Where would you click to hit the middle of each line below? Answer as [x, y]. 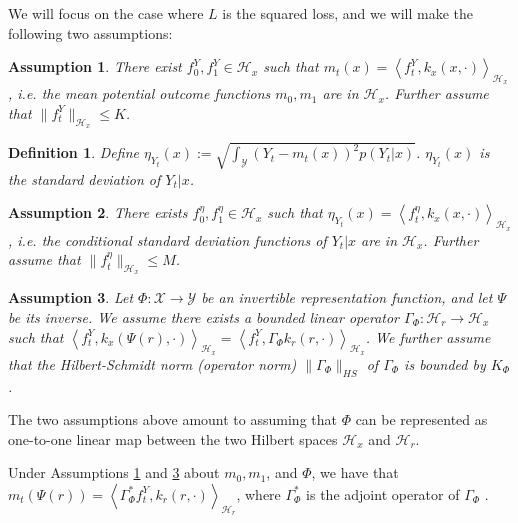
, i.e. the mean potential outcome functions [139, 93]
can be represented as [421, 419]
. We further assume [428, 336]
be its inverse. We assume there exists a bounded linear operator [204, 316]
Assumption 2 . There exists [98, 212]
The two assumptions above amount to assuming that [172, 419]
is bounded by [445, 363]
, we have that [355, 472]
